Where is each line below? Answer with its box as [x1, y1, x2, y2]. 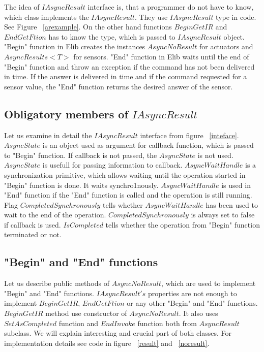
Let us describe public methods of [4, 278, 109, 289]
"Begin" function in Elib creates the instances [4, 41, 145, 52]
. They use [134, 11, 168, 22]
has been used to [206, 199, 258, 210]
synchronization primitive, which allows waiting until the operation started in [4, 169, 246, 180]
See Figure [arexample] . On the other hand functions [4, 21, 172, 32]
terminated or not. [4, 229, 62, 240]
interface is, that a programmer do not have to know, [87, 2, 254, 12]
